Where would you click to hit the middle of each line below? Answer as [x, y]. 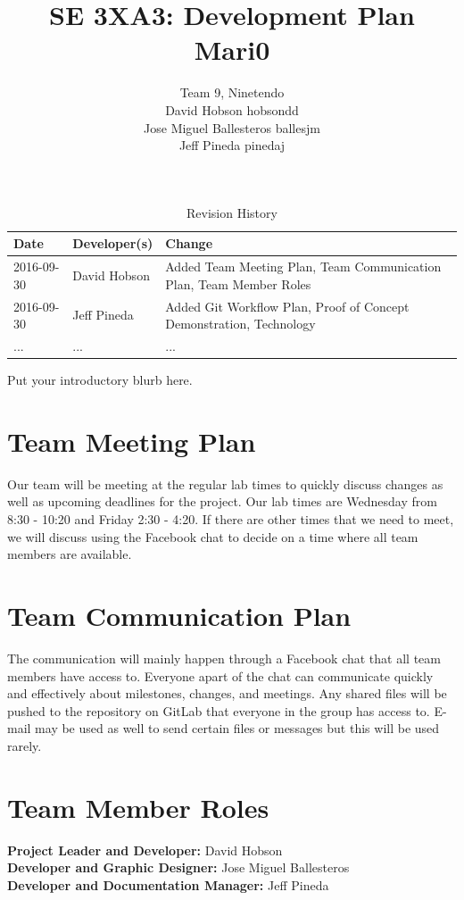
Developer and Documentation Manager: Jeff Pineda [168, 884]
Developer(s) [113, 243]
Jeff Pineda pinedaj [232, 145]
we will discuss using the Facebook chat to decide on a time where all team [213, 536]
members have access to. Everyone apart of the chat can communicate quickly [220, 675]
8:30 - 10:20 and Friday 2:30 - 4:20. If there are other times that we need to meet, [231, 519]
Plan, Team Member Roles [238, 283]
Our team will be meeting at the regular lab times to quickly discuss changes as [225, 483]
